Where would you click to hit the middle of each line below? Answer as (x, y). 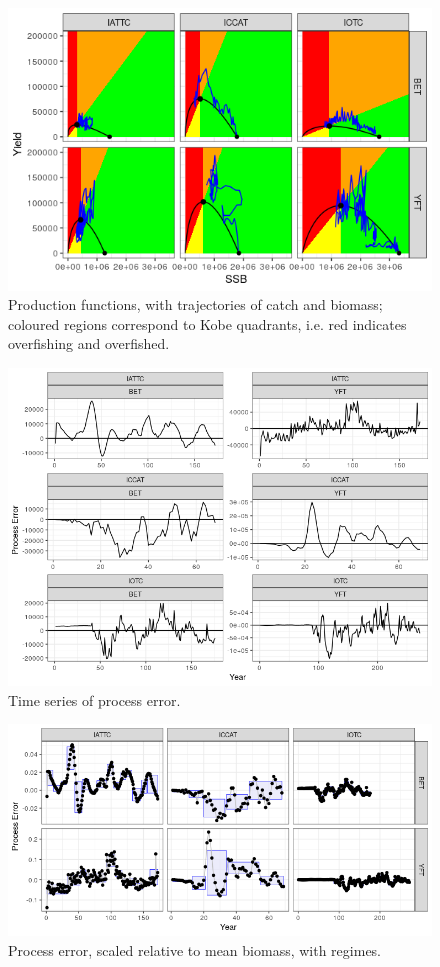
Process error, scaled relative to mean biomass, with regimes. (195, 949)
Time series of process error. (94, 699)
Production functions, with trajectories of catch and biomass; (195, 304)
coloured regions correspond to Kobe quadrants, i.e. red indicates (207, 323)
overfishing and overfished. (89, 343)
